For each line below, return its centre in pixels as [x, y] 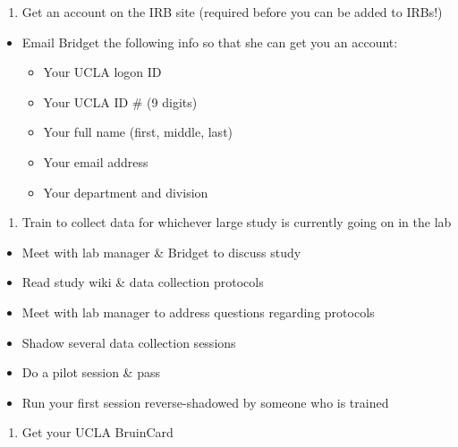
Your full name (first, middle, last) [138, 132]
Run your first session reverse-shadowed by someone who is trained [205, 402]
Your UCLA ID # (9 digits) [120, 101]
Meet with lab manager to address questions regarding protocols [198, 312]
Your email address [96, 161]
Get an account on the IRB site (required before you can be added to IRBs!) [232, 12]
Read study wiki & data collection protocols [143, 282]
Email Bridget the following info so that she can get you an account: [210, 42]
